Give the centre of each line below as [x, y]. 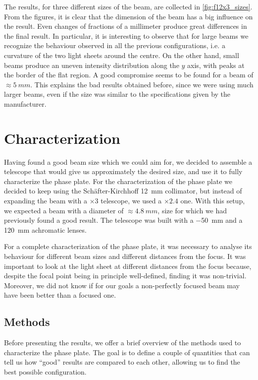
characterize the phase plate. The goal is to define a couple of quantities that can [127, 352]
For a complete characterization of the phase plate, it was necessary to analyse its [128, 246]
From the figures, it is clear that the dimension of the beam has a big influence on [129, 16]
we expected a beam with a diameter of [64, 210]
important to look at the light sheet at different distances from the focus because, [128, 266]
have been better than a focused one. [60, 295]
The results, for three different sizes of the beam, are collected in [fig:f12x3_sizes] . [128, 6]
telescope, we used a [131, 201]
